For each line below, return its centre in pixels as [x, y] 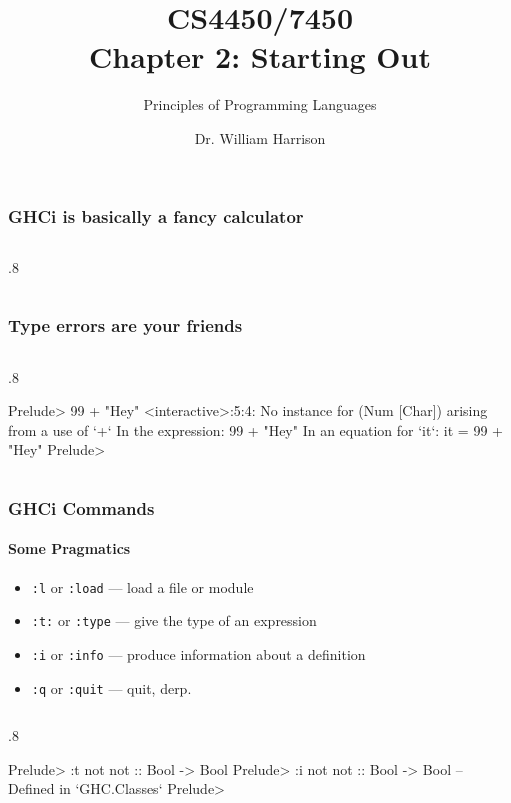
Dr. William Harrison [260, 137]
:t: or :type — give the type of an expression [174, 620]
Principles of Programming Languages [260, 104]
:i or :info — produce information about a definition [198, 653]
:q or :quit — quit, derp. [111, 687]
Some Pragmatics [69, 548]
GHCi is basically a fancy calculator [156, 215]
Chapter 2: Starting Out [260, 56]
